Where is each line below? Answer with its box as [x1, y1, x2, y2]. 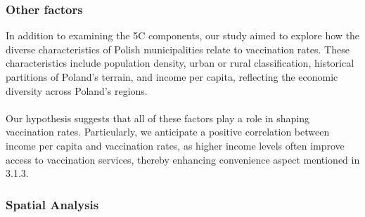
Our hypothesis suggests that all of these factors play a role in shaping [6, 110, 310, 125]
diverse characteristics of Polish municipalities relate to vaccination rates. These [6, 41, 350, 56]
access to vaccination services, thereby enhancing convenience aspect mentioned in [6, 152, 360, 166]
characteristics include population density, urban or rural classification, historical [6, 55, 354, 70]
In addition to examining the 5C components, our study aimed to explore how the [6, 28, 360, 43]
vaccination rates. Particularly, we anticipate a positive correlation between [6, 124, 330, 139]
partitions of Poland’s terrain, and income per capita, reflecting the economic [6, 70, 338, 84]
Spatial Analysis [6, 195, 99, 213]
